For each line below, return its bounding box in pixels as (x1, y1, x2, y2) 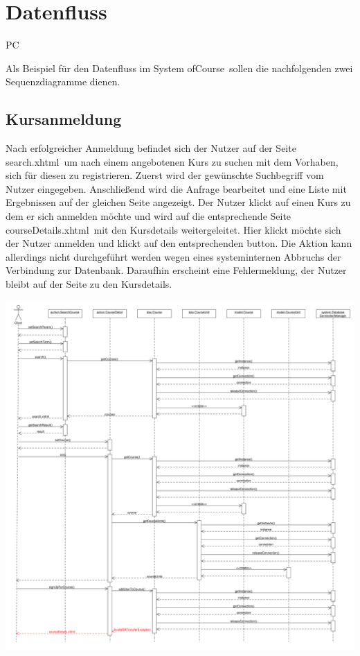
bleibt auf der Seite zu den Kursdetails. (6, 277, 172, 291)
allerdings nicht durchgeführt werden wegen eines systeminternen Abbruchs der (6, 249, 341, 264)
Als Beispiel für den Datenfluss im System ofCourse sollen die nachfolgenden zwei (6, 60, 353, 75)
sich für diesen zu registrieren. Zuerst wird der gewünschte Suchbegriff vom (6, 168, 324, 182)
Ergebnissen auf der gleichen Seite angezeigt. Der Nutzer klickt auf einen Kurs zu (6, 195, 351, 209)
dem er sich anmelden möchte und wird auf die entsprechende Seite (6, 209, 291, 223)
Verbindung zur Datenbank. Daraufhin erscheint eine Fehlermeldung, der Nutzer (6, 263, 347, 277)
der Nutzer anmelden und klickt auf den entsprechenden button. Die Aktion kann (6, 236, 352, 250)
